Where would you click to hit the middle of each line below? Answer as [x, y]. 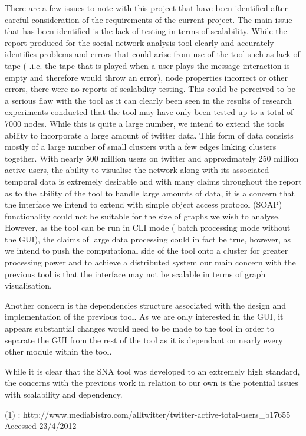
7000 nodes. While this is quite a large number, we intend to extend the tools [145, 123]
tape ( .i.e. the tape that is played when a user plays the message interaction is [147, 65]
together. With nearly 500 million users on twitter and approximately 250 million [152, 158]
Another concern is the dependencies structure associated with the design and [145, 305]
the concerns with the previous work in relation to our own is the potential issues [152, 383]
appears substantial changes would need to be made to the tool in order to [139, 328]
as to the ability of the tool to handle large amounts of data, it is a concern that [150, 193]
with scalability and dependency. [64, 394]
